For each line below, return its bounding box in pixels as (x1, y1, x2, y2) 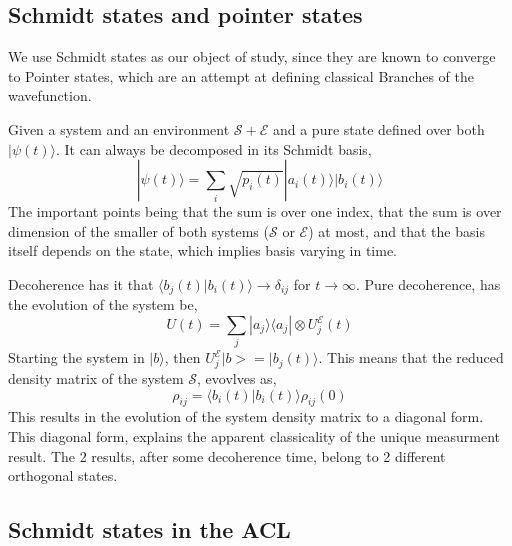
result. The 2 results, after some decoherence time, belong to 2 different (8, 445, 446, 466)
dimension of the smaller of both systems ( (8, 220, 269, 241)
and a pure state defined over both (272, 118, 485, 139)
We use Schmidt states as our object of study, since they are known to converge (8, 46, 496, 67)
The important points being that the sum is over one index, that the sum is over (8, 201, 502, 222)
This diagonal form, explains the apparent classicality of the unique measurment (8, 426, 501, 447)
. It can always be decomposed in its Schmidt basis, (56, 138, 372, 159)
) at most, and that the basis (308, 220, 485, 241)
